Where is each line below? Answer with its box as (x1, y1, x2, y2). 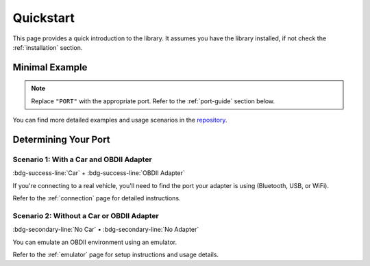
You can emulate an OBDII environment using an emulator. (12, 238, 177, 246)
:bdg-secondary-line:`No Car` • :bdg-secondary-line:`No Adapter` (12, 226, 199, 234)
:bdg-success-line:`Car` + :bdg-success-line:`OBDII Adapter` (12, 169, 185, 177)
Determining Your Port (12, 133, 110, 145)
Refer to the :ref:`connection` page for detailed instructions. (12, 194, 181, 202)
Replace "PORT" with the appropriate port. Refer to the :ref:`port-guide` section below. (31, 96, 275, 105)
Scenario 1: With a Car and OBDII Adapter (12, 155, 152, 164)
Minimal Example (12, 62, 88, 73)
